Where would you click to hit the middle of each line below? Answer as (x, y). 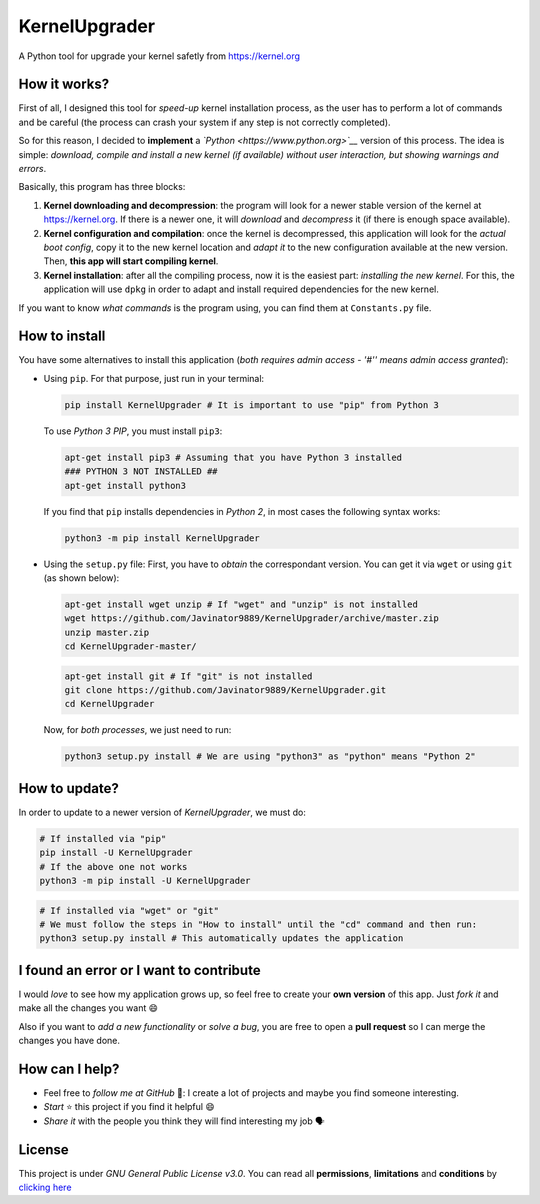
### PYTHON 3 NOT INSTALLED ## (141, 471)
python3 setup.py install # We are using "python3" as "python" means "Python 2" (270, 756)
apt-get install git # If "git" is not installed (188, 676)
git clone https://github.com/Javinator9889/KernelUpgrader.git (225, 690)
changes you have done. (69, 1041)
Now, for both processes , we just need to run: (137, 730)
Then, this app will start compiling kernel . (131, 261)
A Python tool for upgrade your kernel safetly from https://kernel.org (159, 56)
